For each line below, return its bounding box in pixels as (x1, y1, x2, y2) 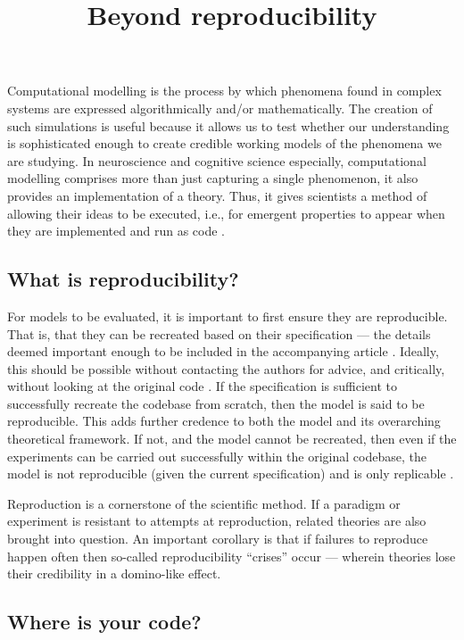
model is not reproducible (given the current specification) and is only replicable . (7, 464, 454, 483)
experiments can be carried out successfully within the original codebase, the (7, 446, 427, 465)
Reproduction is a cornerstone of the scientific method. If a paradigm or (7, 494, 401, 512)
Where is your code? (7, 608, 202, 636)
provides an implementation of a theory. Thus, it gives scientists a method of (7, 186, 427, 204)
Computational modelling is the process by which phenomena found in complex (7, 81, 442, 100)
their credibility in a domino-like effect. (7, 564, 221, 583)
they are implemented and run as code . (7, 221, 225, 240)
